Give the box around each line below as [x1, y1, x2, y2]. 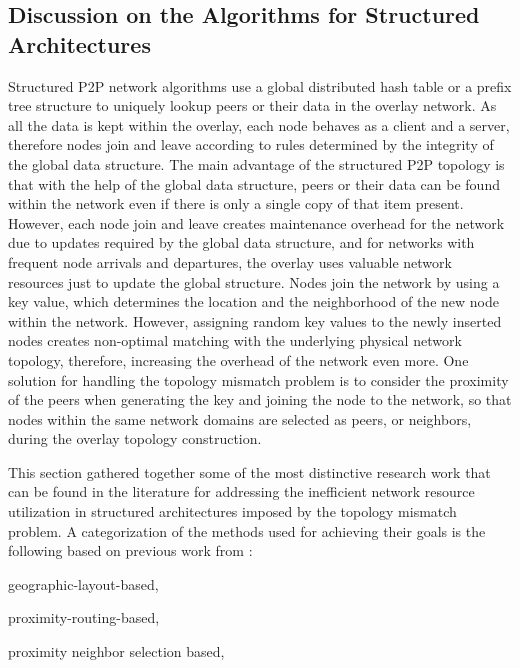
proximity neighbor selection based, [8, 641, 225, 662]
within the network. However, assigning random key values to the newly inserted [8, 310, 502, 331]
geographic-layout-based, [8, 573, 159, 594]
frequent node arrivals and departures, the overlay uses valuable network [8, 251, 452, 272]
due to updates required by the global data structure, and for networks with [8, 232, 475, 253]
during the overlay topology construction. [8, 428, 262, 449]
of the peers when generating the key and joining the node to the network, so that [8, 389, 512, 410]
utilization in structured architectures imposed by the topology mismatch [8, 501, 457, 522]
